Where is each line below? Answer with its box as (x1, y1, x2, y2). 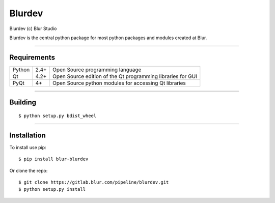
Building (9, 98, 37, 107)
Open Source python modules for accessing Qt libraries (52, 79, 186, 86)
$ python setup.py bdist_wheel (18, 112, 97, 119)
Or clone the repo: (9, 167, 48, 173)
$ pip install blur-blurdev (18, 156, 89, 162)
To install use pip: (9, 144, 46, 150)
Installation (9, 131, 46, 139)
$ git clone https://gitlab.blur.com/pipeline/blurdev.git (18, 179, 169, 185)
